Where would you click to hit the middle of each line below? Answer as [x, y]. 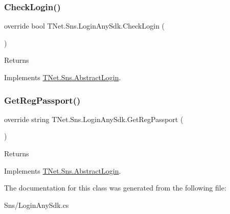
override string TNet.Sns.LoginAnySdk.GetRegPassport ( [94, 119]
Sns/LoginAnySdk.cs [37, 205]
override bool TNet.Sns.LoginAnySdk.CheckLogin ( [85, 26]
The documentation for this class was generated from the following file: [115, 188]
